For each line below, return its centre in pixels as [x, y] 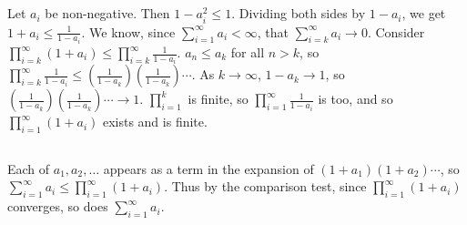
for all [248, 52]
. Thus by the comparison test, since [265, 186]
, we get [424, 13]
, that [273, 31]
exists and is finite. [155, 122]
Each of [29, 168]
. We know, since [128, 31]
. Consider [396, 31]
